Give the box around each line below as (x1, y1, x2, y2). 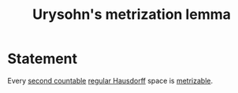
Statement (7, 50, 78, 68)
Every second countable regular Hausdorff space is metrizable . (7, 76, 214, 85)
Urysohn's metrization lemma (32, 6, 232, 24)
